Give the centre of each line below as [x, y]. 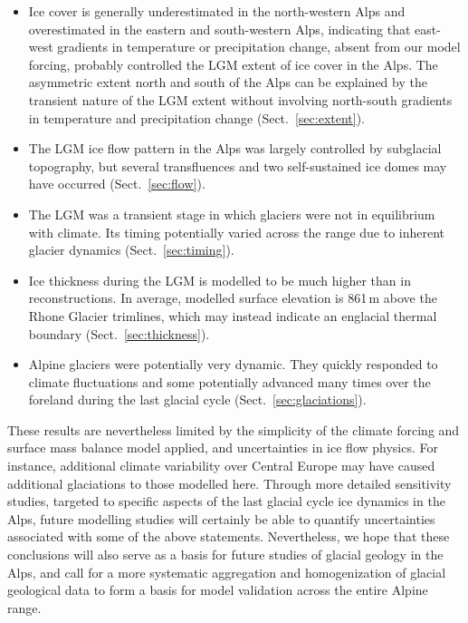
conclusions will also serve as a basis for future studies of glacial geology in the [225, 555]
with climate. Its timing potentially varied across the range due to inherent [237, 232]
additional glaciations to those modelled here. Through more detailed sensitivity [229, 483]
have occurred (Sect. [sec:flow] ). [117, 184]
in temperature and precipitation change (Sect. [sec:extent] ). [197, 117]
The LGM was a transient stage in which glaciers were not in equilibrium [232, 214]
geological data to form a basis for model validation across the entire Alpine [218, 590]
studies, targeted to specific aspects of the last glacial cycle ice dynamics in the [226, 501]
